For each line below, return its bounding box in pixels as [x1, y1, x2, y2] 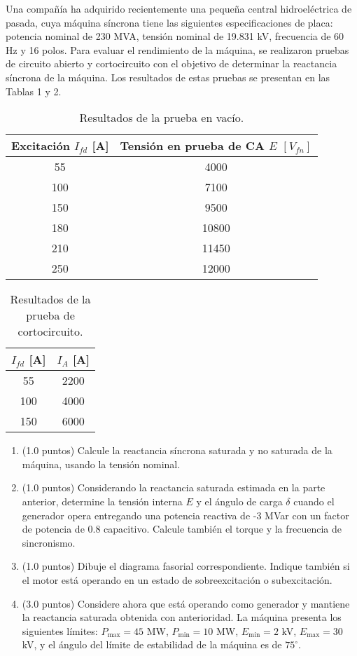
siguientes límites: [22, 623, 98, 638]
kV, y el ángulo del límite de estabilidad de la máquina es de [22, 637, 282, 652]
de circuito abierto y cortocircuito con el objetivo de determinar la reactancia [6, 56, 337, 71]
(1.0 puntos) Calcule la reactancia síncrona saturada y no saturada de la [22, 443, 332, 458]
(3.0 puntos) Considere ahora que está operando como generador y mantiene [22, 596, 350, 610]
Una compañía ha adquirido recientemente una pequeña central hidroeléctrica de [6, 1, 352, 15]
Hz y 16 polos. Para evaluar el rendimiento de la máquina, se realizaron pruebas [6, 42, 349, 57]
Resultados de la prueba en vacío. [79, 109, 244, 126]
